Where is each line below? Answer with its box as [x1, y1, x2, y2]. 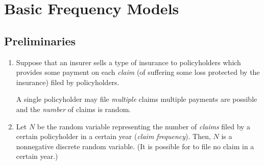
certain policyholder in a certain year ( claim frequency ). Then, [16, 131, 211, 142]
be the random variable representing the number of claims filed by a [37, 121, 251, 131]
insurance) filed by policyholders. [16, 76, 119, 87]
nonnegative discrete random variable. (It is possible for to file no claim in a [16, 141, 254, 151]
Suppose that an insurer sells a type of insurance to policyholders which [16, 57, 241, 67]
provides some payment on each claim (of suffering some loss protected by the [16, 67, 260, 77]
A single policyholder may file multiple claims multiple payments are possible [16, 94, 257, 104]
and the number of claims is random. [16, 103, 131, 114]
